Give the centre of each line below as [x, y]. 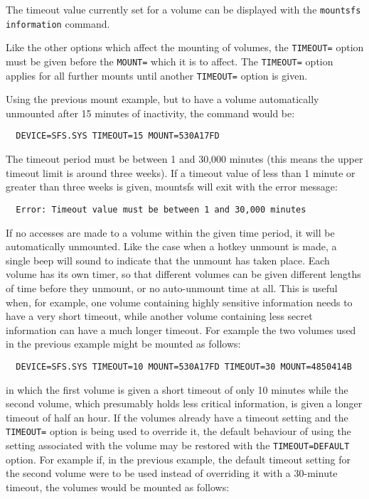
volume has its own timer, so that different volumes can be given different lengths [183, 274]
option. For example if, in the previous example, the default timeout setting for [178, 459]
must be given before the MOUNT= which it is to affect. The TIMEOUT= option [170, 61]
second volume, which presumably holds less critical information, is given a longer [184, 403]
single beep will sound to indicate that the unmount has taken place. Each [168, 260]
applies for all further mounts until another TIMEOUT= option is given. [157, 75]
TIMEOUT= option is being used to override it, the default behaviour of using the [178, 431]
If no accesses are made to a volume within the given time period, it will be [170, 232]
